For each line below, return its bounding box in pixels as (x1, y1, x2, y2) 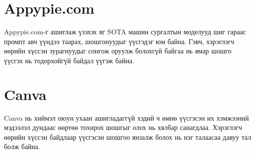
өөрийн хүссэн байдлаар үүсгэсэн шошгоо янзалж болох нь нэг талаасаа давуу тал (4, 131, 252, 142)
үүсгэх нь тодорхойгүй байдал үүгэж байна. (4, 55, 135, 65)
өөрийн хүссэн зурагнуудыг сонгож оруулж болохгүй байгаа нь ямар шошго (4, 46, 231, 56)
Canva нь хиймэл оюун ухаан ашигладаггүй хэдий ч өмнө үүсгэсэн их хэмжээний (4, 112, 249, 123)
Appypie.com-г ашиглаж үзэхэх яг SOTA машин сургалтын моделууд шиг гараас (4, 26, 246, 37)
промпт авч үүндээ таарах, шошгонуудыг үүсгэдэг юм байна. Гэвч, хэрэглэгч (4, 36, 234, 46)
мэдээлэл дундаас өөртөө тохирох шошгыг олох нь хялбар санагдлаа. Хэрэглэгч (4, 122, 242, 132)
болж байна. (4, 141, 40, 152)
